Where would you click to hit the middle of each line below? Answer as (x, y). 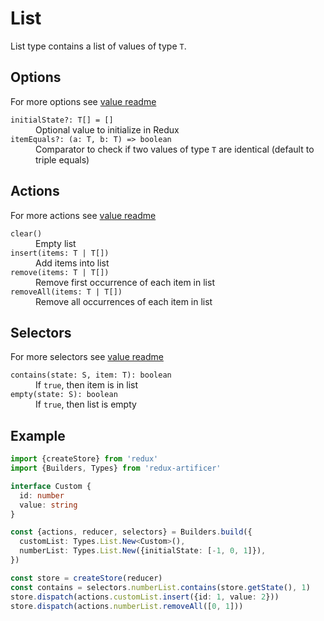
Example (38, 435)
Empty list (56, 243)
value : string (48, 505)
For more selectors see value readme (87, 357)
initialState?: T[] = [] (62, 120)
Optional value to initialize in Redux (107, 129)
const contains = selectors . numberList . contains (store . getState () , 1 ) (160, 587)
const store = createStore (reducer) (86, 578)
